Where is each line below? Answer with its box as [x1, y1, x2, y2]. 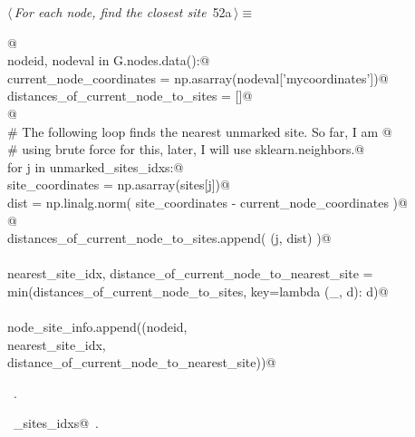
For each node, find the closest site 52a [14, 3, 232, 21]
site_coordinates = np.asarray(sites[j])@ [7, 175, 230, 194]
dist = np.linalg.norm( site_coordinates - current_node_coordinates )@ [7, 192, 408, 211]
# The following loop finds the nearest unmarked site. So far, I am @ [7, 121, 392, 141]
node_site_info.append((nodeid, [7, 317, 188, 336]
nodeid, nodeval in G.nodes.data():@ [7, 51, 210, 70]
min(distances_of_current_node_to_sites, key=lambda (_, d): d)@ [7, 281, 389, 300]
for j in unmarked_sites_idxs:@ [7, 157, 184, 176]
